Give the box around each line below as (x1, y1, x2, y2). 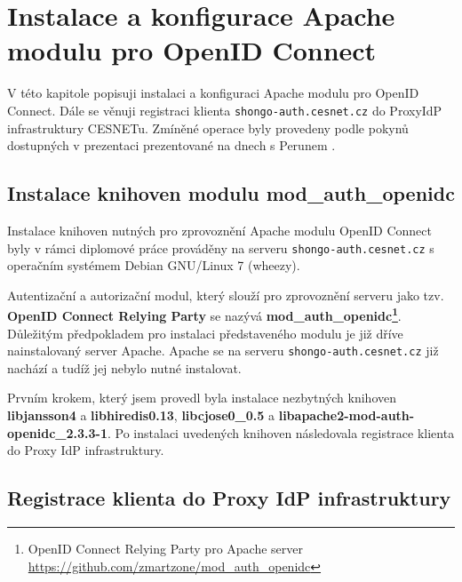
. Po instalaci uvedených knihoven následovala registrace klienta (108, 423, 455, 442)
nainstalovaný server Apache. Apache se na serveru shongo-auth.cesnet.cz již (7, 341, 439, 360)
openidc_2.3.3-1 (7, 423, 108, 442)
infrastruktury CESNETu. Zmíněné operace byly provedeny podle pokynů (7, 118, 409, 137)
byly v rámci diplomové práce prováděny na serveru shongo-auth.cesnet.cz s (7, 238, 434, 257)
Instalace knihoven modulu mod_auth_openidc (7, 179, 455, 207)
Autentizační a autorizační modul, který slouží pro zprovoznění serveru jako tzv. (7, 285, 444, 304)
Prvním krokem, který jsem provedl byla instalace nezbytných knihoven (7, 388, 397, 407)
